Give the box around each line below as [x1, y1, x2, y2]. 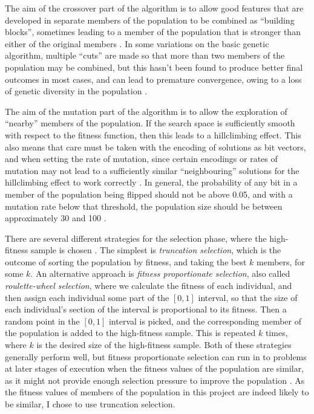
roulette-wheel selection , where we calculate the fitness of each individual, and [5, 279, 292, 292]
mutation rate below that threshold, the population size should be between [5, 199, 283, 212]
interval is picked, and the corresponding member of [108, 314, 301, 327]
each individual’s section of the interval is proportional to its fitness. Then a [5, 303, 287, 315]
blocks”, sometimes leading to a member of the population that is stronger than [5, 25, 301, 38]
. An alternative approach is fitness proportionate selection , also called [30, 267, 290, 280]
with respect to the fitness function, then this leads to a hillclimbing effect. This [5, 128, 301, 141]
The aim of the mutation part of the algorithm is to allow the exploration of [5, 105, 287, 117]
